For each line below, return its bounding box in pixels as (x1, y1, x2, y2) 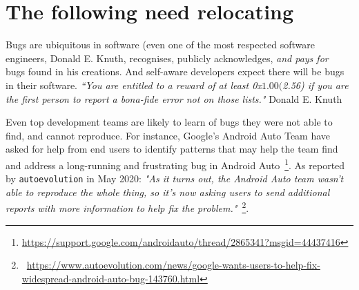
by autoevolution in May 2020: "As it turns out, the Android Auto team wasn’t (6, 171, 344, 186)
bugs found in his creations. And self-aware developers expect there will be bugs (6, 64, 345, 79)
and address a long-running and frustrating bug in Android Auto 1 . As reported (6, 155, 345, 172)
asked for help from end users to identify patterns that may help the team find (6, 142, 338, 156)
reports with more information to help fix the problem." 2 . (6, 199, 249, 215)
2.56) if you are (282, 77, 349, 92)
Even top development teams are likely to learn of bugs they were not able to (6, 115, 333, 129)
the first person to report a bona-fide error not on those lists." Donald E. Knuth (6, 91, 342, 106)
